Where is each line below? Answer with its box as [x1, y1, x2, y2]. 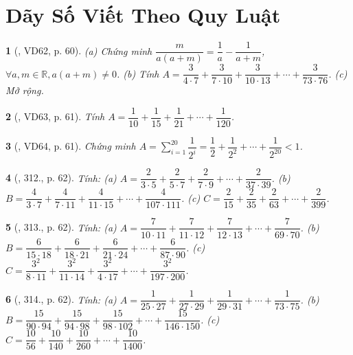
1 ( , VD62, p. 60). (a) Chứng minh [5, 43, 152, 58]
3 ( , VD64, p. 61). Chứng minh [5, 139, 136, 153]
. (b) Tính [116, 66, 159, 80]
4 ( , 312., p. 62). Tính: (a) [5, 170, 117, 185]
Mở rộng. [5, 83, 44, 98]
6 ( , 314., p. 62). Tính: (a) [5, 292, 117, 306]
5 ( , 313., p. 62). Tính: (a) [5, 220, 117, 234]
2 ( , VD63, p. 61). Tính [5, 109, 105, 124]
